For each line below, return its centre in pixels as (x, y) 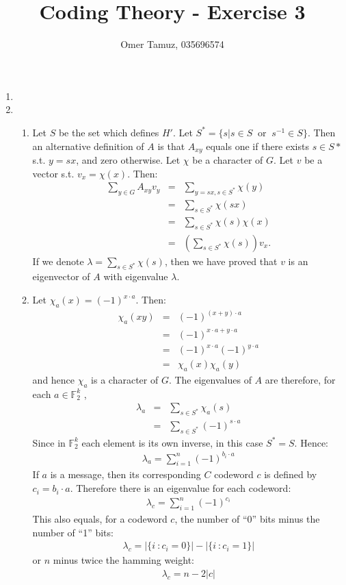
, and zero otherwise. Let (128, 159)
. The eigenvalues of (210, 379)
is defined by (291, 474)
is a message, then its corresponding (125, 474)
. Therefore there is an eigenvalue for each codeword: (181, 488)
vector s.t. (53, 173)
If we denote (58, 261)
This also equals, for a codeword (100, 518)
